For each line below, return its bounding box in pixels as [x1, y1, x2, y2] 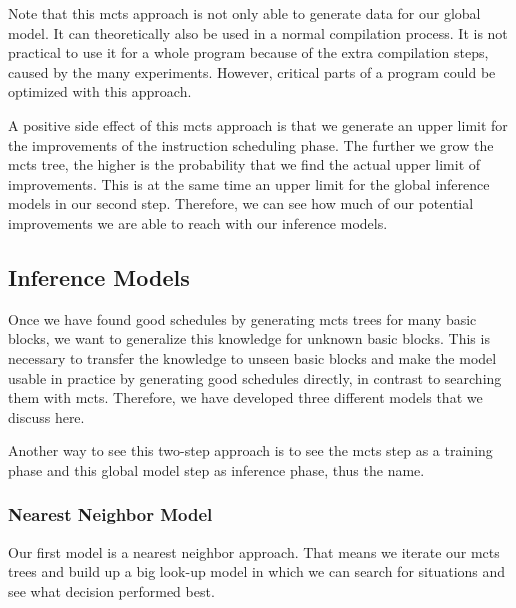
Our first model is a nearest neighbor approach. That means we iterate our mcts [8, 541, 500, 562]
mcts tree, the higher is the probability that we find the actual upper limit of [8, 154, 481, 175]
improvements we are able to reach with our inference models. [8, 212, 388, 233]
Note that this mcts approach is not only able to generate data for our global [8, 3, 481, 23]
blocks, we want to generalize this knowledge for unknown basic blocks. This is [8, 328, 490, 349]
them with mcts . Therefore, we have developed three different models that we [8, 387, 483, 408]
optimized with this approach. [8, 81, 192, 102]
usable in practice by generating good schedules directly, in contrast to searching [8, 367, 502, 388]
